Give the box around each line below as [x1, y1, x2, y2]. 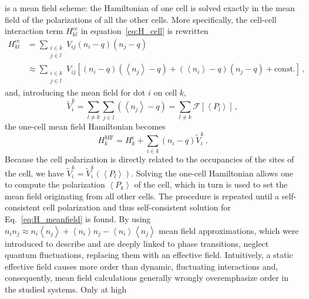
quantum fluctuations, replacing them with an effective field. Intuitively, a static [5, 249, 293, 261]
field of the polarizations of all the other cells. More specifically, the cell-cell [5, 13, 277, 25]
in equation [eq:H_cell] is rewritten [80, 25, 209, 37]
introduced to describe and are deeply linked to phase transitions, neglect [5, 237, 269, 249]
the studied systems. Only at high [5, 283, 127, 295]
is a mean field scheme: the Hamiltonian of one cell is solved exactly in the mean [5, 2, 295, 13]
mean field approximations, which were [159, 224, 299, 236]
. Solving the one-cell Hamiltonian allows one [131, 167, 293, 179]
